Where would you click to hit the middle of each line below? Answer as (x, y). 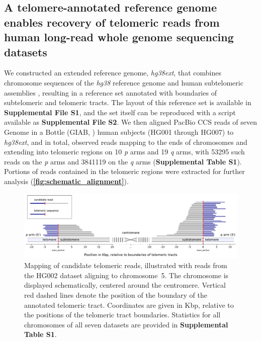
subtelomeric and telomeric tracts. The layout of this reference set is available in (128, 102)
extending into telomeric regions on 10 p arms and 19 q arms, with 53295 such (124, 152)
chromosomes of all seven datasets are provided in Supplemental (126, 324)
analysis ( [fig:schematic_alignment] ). (66, 181)
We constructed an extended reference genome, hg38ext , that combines (113, 73)
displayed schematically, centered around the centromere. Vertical (125, 285)
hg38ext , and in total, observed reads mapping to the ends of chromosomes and (126, 142)
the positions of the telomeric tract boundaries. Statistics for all (122, 315)
